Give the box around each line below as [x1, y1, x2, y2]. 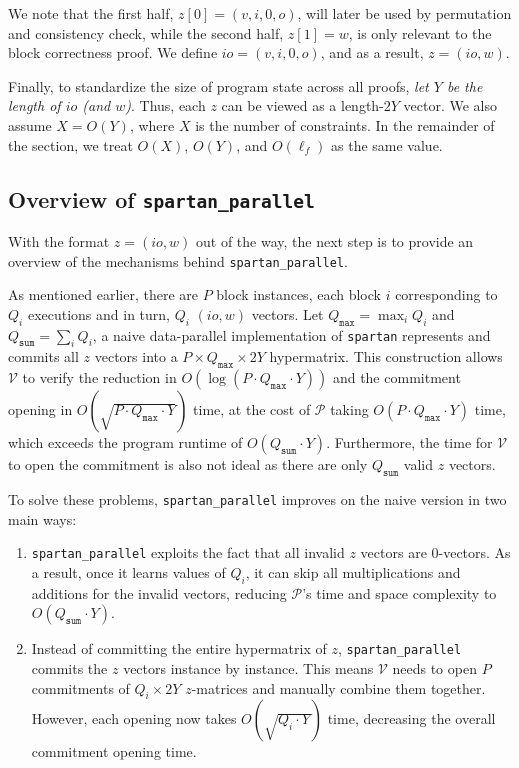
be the [446, 75, 483, 96]
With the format [8, 230, 110, 251]
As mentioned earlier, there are [8, 284, 198, 305]
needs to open [392, 657, 477, 678]
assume [8, 114, 52, 135]
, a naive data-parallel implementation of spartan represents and [92, 324, 491, 345]
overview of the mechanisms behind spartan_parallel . [8, 250, 348, 271]
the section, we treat [8, 134, 133, 155]
